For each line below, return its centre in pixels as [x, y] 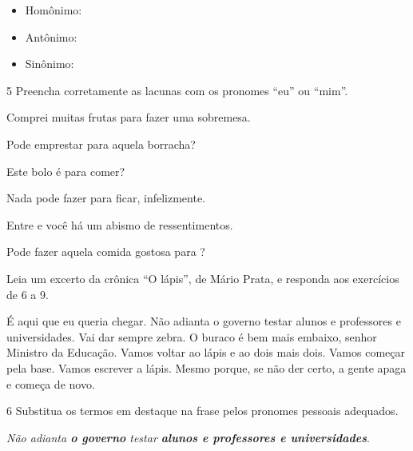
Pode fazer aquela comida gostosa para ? [106, 251]
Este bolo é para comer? [66, 171]
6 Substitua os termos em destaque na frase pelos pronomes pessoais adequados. [203, 411]
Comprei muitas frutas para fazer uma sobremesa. [129, 117]
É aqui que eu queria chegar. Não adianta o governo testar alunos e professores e [204, 321]
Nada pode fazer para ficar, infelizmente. [106, 198]
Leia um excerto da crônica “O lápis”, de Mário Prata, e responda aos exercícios [203, 278]
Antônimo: [51, 36]
